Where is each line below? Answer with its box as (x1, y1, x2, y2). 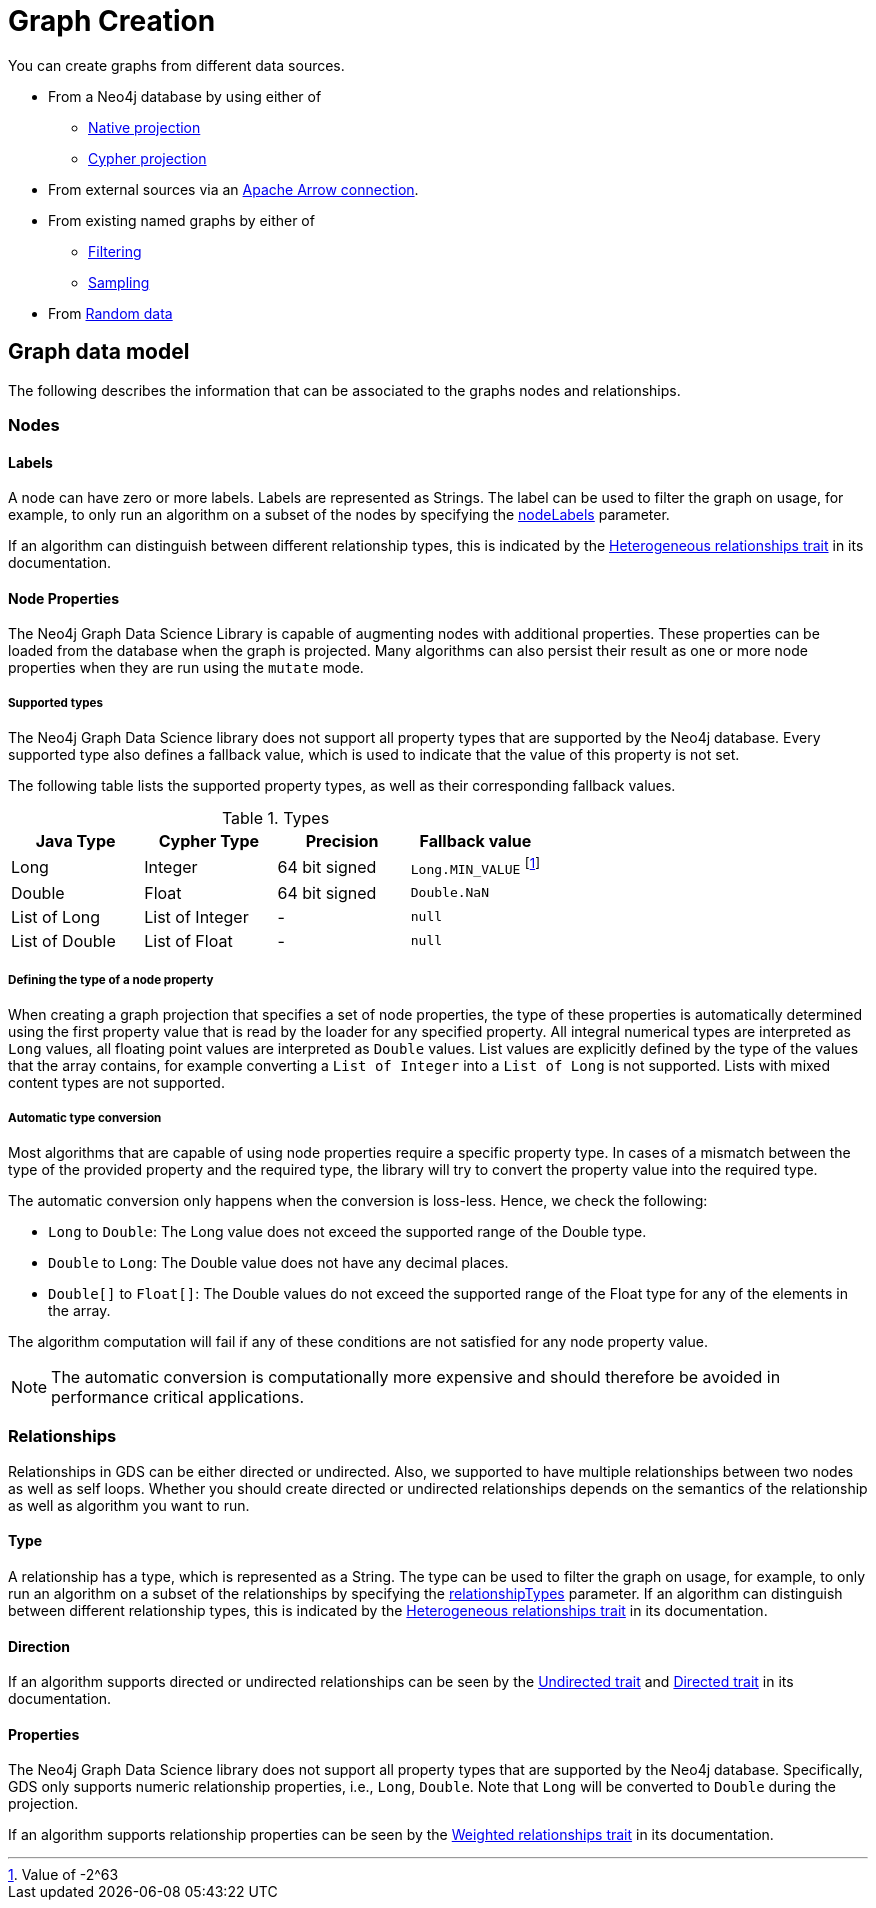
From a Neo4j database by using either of (48, 87, 322, 105)
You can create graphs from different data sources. (8, 56, 345, 74)
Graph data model (8, 339, 190, 365)
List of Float (144, 930, 233, 951)
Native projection (88, 118, 201, 136)
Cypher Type (158, 831, 260, 852)
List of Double (11, 930, 116, 951)
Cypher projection (88, 149, 207, 167)
